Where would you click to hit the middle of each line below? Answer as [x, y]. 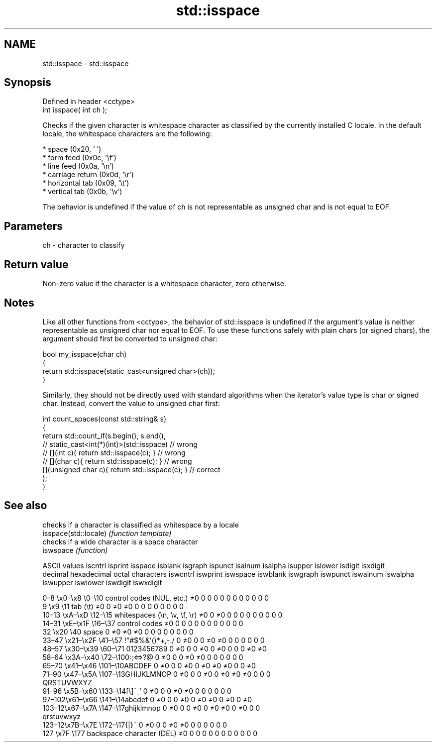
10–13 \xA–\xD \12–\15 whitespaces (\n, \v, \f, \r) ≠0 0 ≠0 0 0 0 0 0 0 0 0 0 [163, 615]
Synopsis [28, 83]
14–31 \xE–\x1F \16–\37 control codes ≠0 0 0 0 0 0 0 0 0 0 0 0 [143, 623]
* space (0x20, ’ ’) [72, 149]
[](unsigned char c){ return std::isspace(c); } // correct [131, 469]
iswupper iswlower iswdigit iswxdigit [102, 582]
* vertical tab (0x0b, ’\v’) [82, 192]
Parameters [33, 226]
